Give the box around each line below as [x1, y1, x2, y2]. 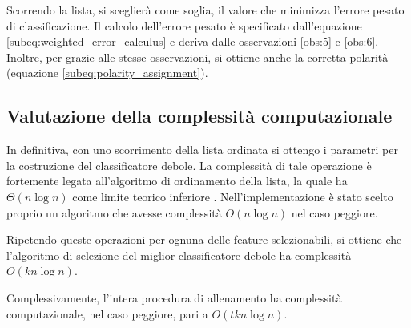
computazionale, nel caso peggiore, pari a [6, 305, 208, 322]
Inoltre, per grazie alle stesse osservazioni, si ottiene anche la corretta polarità [6, 48, 389, 65]
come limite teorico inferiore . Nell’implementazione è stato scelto [72, 188, 393, 204]
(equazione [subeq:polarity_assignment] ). [6, 64, 208, 81]
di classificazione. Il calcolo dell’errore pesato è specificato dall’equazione [6, 17, 362, 34]
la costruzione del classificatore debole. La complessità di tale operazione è [6, 156, 372, 173]
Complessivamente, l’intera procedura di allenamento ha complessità [6, 289, 342, 306]
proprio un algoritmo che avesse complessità [6, 204, 222, 221]
